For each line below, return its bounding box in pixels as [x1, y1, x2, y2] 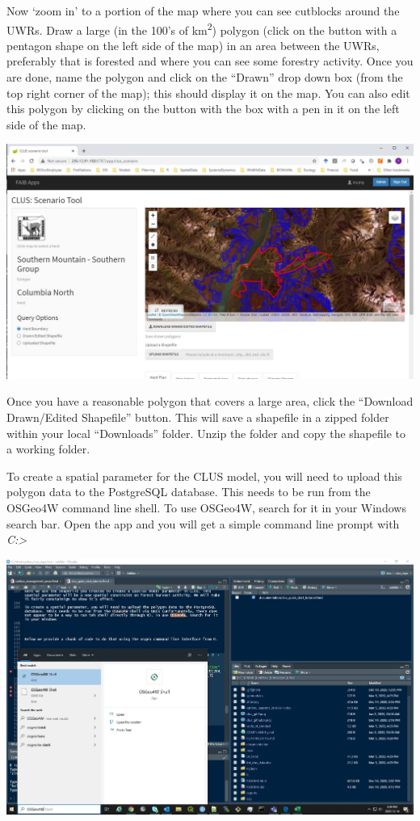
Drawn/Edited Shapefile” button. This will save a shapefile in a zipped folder [6, 408, 389, 425]
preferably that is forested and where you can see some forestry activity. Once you [6, 53, 414, 69]
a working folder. [6, 440, 90, 457]
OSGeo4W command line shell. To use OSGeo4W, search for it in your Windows [6, 499, 406, 516]
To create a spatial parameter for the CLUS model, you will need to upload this [6, 467, 402, 484]
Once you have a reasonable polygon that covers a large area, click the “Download [6, 393, 414, 410]
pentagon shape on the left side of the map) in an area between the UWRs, [6, 36, 380, 53]
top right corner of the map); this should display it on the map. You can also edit [6, 84, 410, 101]
